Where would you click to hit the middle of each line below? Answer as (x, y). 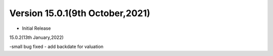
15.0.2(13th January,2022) (37, 37)
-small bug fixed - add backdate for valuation (56, 47)
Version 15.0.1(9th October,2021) (80, 13)
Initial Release (36, 28)
